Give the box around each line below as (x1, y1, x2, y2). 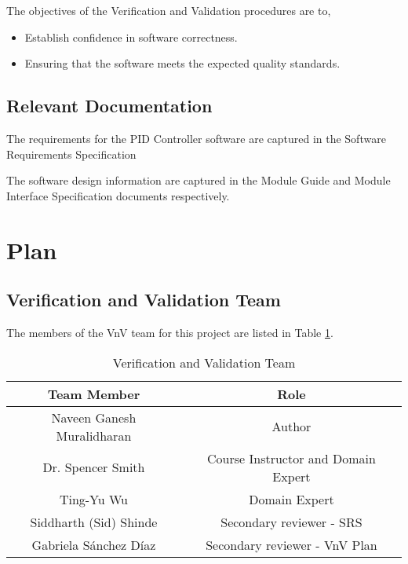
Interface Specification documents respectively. (6, 187, 230, 203)
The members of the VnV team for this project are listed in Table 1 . (6, 324, 333, 340)
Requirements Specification (6, 145, 137, 162)
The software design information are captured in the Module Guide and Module (6, 172, 391, 189)
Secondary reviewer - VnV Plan (206, 535, 377, 554)
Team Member (47, 384, 140, 403)
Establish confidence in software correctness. (24, 28, 238, 45)
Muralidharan (56, 426, 132, 445)
